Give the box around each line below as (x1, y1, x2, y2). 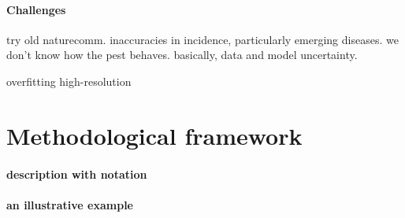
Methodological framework (6, 119, 303, 151)
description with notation (6, 165, 147, 182)
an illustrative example (6, 196, 133, 212)
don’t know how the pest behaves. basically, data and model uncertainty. (6, 46, 358, 63)
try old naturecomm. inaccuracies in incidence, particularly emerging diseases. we (6, 31, 399, 47)
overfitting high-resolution (6, 72, 132, 89)
